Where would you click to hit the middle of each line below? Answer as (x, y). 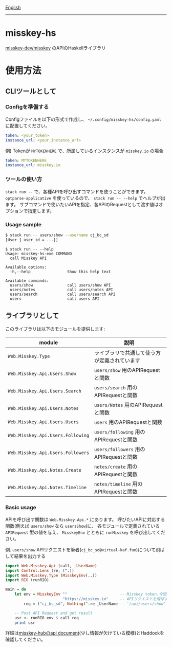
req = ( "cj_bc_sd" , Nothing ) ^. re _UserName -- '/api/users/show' (95, 604)
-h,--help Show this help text (60, 272)
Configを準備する (27, 107)
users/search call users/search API (63, 294)
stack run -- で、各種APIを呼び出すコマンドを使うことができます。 (77, 191)
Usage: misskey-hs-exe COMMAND (39, 254)
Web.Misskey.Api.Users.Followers (49, 453)
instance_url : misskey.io (33, 165)
